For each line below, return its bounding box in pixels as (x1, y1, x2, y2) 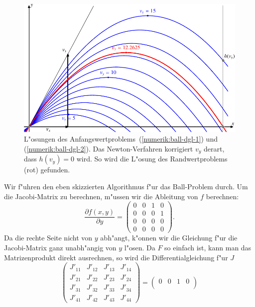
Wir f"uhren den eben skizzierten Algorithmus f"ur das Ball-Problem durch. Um (4, 181, 248, 191)
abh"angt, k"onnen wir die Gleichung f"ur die (100, 232, 238, 243)
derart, (204, 143, 225, 153)
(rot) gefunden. (24, 164, 70, 175)
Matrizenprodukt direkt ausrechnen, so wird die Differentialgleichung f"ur (4, 252, 228, 262)
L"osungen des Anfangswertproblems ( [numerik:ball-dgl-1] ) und (24, 134, 218, 144)
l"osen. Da (124, 242, 155, 252)
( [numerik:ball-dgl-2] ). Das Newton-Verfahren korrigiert (24, 143, 193, 153)
